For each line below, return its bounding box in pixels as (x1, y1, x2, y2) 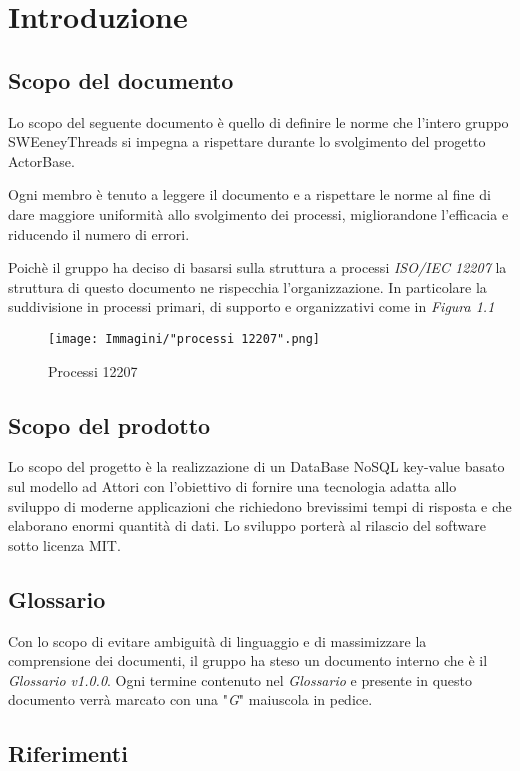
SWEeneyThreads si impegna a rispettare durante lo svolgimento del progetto (8, 131, 486, 152)
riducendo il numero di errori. (8, 223, 190, 244)
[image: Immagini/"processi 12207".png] (48, 331, 321, 346)
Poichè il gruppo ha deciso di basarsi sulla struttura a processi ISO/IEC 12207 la (8, 257, 507, 278)
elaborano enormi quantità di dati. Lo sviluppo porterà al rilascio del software (8, 515, 486, 536)
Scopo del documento (8, 64, 234, 95)
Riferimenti (8, 738, 128, 769)
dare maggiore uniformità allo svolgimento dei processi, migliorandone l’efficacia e (8, 203, 509, 224)
